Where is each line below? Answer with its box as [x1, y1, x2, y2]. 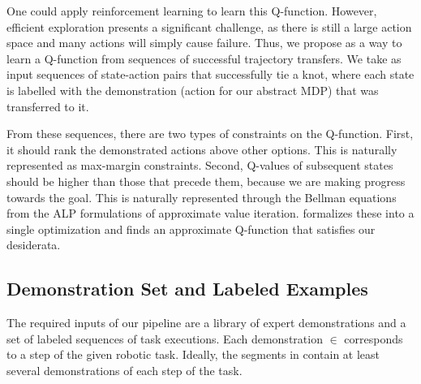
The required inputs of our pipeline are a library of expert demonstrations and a [6, 314, 406, 331]
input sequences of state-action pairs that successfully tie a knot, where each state [6, 66, 415, 83]
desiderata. [6, 236, 61, 253]
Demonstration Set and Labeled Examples [6, 276, 368, 301]
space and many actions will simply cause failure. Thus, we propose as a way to [6, 34, 402, 51]
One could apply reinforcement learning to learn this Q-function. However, [6, 2, 377, 19]
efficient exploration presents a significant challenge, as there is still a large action [6, 18, 412, 35]
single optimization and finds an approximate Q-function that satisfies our [6, 220, 376, 237]
